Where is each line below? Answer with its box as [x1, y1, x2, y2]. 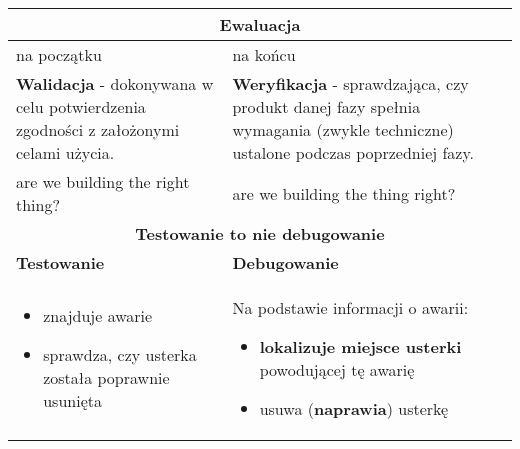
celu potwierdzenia [16, 95, 146, 118]
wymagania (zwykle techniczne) [232, 118, 454, 141]
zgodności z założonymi [16, 118, 180, 141]
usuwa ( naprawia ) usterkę [259, 397, 449, 420]
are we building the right [16, 170, 190, 193]
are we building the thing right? [232, 181, 456, 205]
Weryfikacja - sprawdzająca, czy [232, 72, 469, 95]
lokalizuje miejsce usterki [259, 335, 462, 358]
